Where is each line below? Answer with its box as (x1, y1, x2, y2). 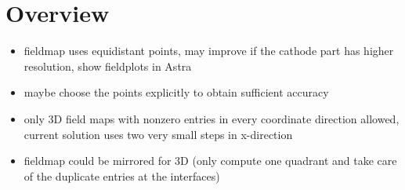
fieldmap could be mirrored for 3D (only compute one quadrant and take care (24, 152, 397, 169)
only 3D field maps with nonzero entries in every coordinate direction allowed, (24, 110, 400, 126)
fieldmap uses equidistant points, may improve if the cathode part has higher (24, 42, 394, 59)
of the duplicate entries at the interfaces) (24, 167, 220, 184)
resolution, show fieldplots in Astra (24, 57, 192, 74)
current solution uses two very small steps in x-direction (24, 126, 293, 142)
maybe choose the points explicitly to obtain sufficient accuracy (24, 84, 329, 100)
